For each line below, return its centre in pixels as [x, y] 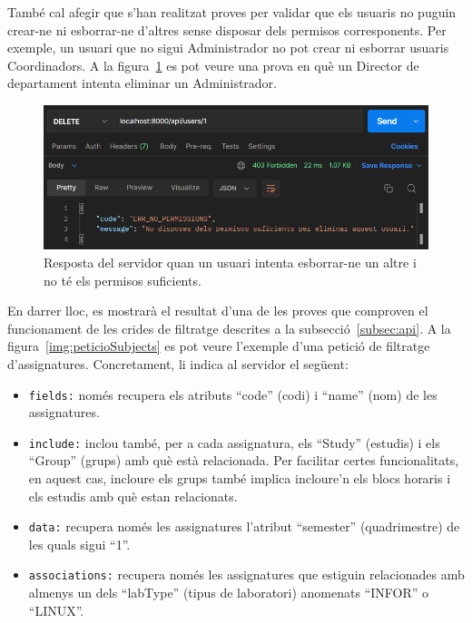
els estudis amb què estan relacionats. [133, 496]
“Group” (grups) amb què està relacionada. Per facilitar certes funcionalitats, [244, 460]
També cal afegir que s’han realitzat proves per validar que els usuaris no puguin [232, 12]
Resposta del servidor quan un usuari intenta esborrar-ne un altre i [230, 262]
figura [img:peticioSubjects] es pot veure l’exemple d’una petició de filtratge [219, 346]
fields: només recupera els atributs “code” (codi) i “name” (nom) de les [233, 394]
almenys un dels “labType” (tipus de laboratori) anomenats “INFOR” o [229, 593]
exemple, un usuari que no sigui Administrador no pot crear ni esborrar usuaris [228, 48]
